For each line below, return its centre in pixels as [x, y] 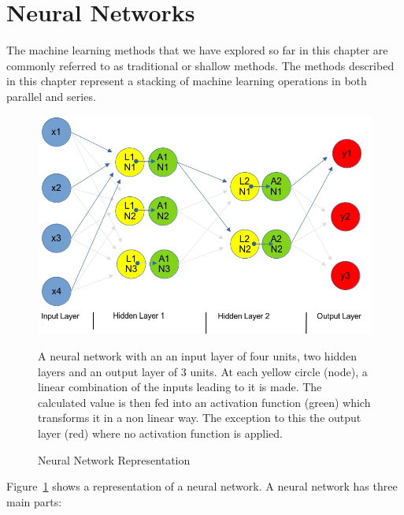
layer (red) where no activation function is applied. [160, 433]
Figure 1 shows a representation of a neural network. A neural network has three [202, 486]
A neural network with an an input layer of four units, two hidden [198, 356]
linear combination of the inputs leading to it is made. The [180, 387]
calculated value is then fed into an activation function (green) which [204, 402]
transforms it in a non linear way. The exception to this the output [200, 418]
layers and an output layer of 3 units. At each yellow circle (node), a [203, 371]
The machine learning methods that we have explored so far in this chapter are [197, 50]
